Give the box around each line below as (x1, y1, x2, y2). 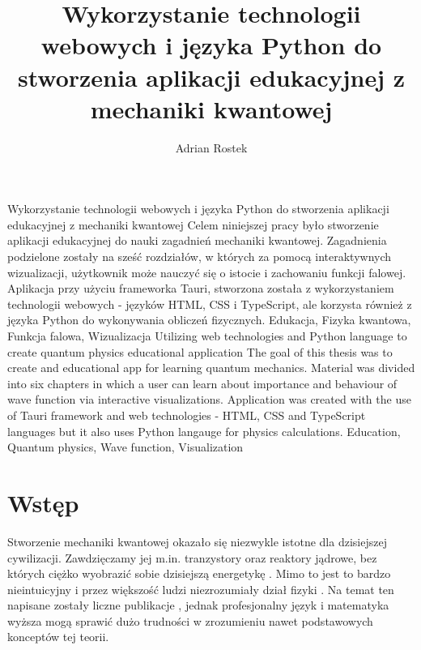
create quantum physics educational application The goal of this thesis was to (7, 343, 393, 360)
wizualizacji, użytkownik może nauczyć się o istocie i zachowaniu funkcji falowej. (7, 263, 406, 280)
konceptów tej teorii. (7, 628, 109, 645)
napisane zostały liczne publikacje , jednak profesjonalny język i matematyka (7, 597, 389, 614)
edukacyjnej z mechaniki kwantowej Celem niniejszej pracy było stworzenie (7, 216, 379, 233)
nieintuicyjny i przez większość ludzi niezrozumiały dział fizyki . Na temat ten (7, 580, 394, 597)
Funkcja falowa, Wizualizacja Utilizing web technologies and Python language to (7, 327, 407, 344)
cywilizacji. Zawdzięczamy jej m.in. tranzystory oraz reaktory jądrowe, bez (7, 549, 377, 566)
